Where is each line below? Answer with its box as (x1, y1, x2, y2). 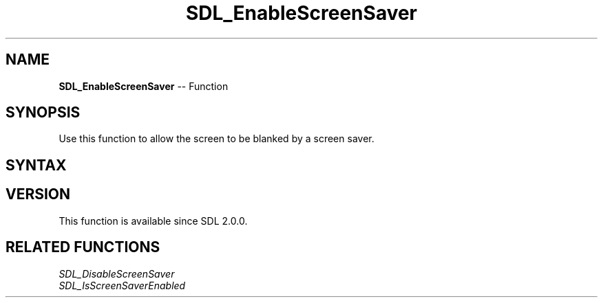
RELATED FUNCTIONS (6, 238, 160, 256)
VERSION (6, 186, 71, 203)
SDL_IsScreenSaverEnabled (59, 279, 186, 291)
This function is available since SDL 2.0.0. (59, 214, 248, 227)
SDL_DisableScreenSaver (59, 267, 175, 280)
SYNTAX (6, 156, 67, 174)
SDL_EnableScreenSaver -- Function (59, 80, 229, 92)
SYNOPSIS (6, 104, 81, 122)
